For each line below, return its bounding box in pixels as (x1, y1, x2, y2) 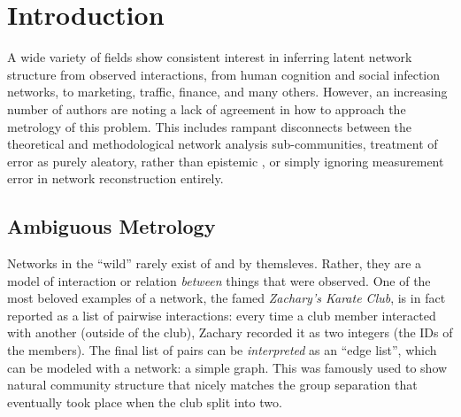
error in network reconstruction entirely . (7, 169, 224, 188)
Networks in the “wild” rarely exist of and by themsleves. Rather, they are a (7, 254, 422, 273)
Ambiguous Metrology (7, 212, 216, 240)
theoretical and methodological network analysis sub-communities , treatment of (7, 135, 438, 153)
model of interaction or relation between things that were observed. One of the (7, 271, 431, 290)
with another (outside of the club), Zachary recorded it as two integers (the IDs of (7, 323, 453, 342)
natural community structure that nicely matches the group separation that (7, 375, 418, 394)
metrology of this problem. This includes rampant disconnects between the (7, 117, 412, 135)
